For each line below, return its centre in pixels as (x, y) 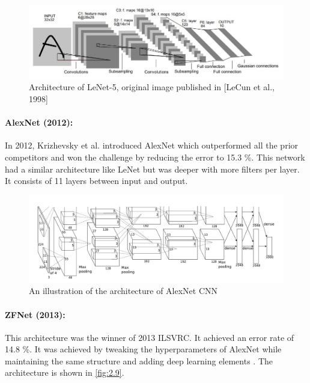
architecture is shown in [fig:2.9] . (65, 372)
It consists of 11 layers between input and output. (96, 181)
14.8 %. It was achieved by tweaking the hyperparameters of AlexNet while (143, 349)
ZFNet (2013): (35, 314)
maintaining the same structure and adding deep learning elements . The (139, 360)
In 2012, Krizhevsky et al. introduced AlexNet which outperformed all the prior (152, 145)
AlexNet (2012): (39, 122)
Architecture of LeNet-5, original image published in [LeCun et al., (152, 87)
